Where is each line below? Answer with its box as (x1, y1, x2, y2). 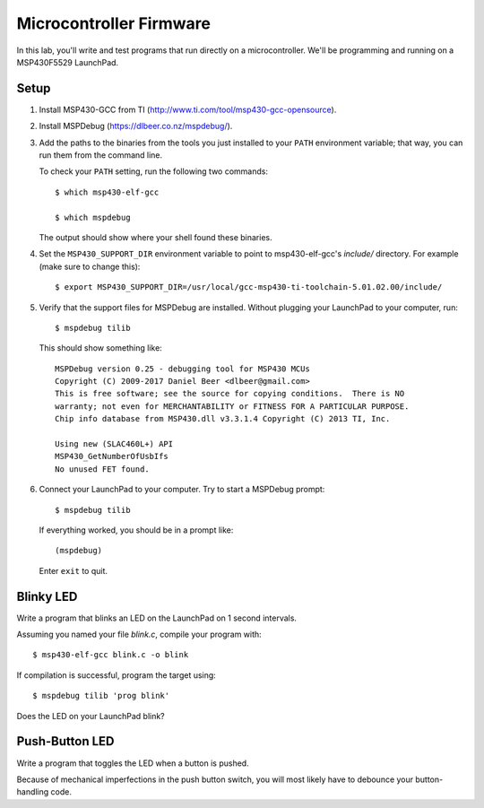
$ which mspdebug (55, 212, 131, 222)
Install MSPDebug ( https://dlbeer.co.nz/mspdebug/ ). (39, 121, 233, 132)
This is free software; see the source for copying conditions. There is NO (55, 388, 405, 399)
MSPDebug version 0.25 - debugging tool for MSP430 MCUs (55, 363, 311, 374)
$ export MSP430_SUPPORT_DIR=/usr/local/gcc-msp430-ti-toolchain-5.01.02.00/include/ (55, 282, 443, 292)
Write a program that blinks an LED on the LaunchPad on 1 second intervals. (16, 613, 298, 623)
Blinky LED (16, 588, 78, 604)
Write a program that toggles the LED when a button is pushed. (16, 758, 250, 769)
